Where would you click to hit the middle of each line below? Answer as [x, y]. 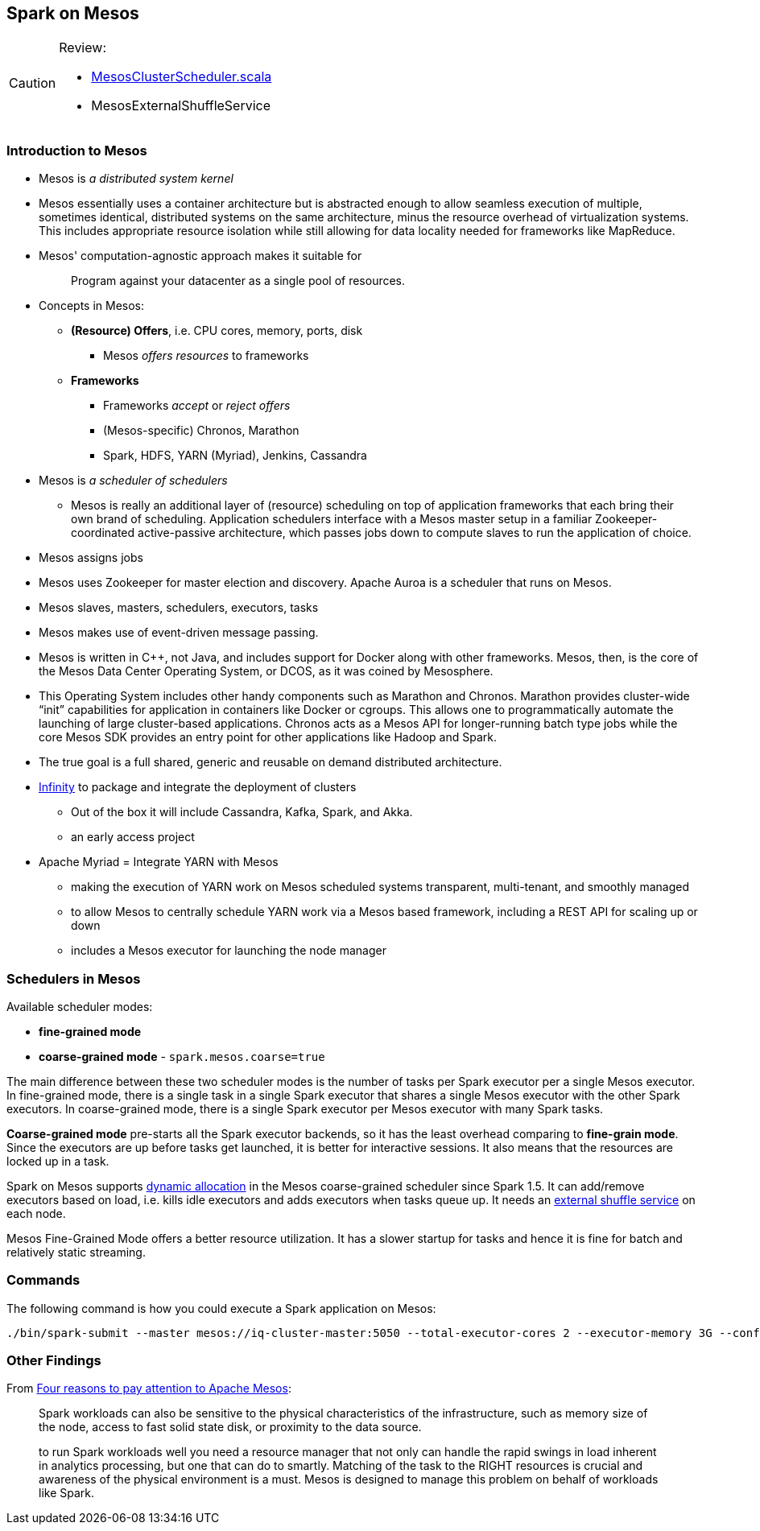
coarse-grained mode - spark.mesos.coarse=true [182, 1056]
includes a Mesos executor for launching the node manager [229, 951]
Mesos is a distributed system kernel [136, 179]
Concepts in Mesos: [92, 306]
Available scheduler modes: [80, 1006]
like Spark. [67, 1493]
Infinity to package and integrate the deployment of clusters [198, 787]
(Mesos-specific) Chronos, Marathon [201, 431]
